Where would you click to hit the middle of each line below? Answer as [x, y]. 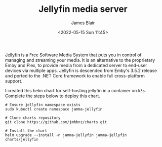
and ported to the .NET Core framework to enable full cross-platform [75, 75]
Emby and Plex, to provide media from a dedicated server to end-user [76, 65]
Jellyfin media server [83, 9]
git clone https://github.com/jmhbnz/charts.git [56, 122]
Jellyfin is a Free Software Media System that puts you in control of [73, 55]
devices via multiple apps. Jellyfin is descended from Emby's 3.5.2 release [81, 71]
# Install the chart [26, 131]
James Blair [83, 23]
